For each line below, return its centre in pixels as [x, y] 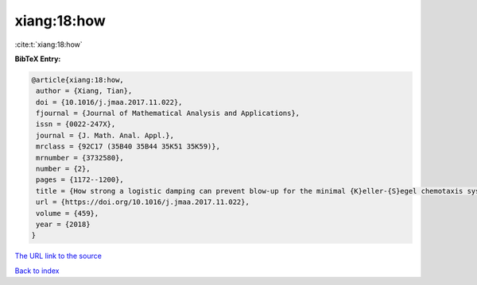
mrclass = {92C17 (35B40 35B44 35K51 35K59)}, [128, 146]
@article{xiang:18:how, [78, 80]
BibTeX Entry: [38, 59]
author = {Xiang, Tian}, [84, 91]
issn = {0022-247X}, [76, 124]
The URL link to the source [58, 256]
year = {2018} [63, 224]
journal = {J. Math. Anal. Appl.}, [105, 135]
